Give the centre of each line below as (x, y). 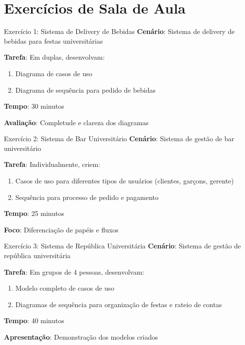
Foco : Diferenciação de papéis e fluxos (61, 229)
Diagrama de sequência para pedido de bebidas (86, 90)
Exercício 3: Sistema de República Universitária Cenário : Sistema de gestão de (122, 246)
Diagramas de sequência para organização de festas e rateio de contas (119, 304)
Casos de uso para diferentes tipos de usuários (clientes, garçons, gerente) (125, 181)
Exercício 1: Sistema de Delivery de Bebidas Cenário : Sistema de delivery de (119, 31)
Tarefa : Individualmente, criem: (52, 164)
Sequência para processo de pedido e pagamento (87, 197)
